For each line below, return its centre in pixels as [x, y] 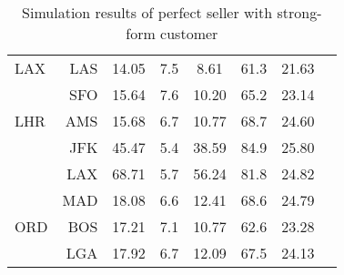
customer [189, 33]
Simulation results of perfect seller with [147, 12]
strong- [299, 12]
